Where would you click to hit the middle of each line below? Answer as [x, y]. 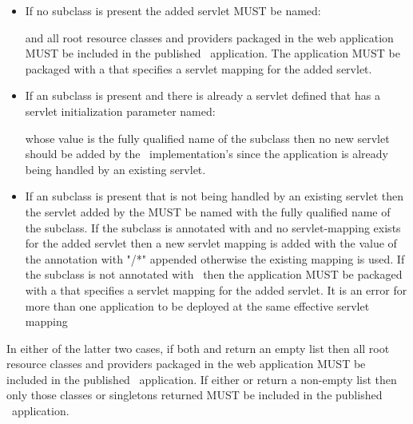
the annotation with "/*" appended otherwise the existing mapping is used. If [215, 258]
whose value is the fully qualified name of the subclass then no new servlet [207, 138]
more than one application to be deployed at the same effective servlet [197, 305]
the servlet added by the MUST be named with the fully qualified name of [208, 211]
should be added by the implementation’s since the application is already [206, 154]
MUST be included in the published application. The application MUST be [212, 53]
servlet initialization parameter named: [120, 111]
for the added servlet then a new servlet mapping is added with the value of [211, 243]
